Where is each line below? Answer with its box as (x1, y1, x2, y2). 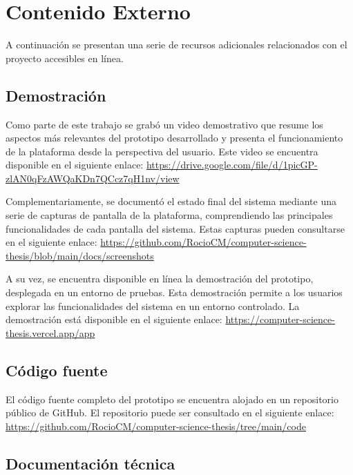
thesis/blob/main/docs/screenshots (6, 248, 154, 262)
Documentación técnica (6, 452, 175, 474)
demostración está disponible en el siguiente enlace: (6, 312, 222, 327)
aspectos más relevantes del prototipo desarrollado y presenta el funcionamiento (6, 130, 343, 145)
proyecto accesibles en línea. (6, 50, 124, 65)
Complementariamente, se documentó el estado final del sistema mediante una (6, 194, 337, 209)
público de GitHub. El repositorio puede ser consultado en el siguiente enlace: (6, 405, 334, 420)
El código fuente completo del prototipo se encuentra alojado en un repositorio (6, 391, 338, 406)
